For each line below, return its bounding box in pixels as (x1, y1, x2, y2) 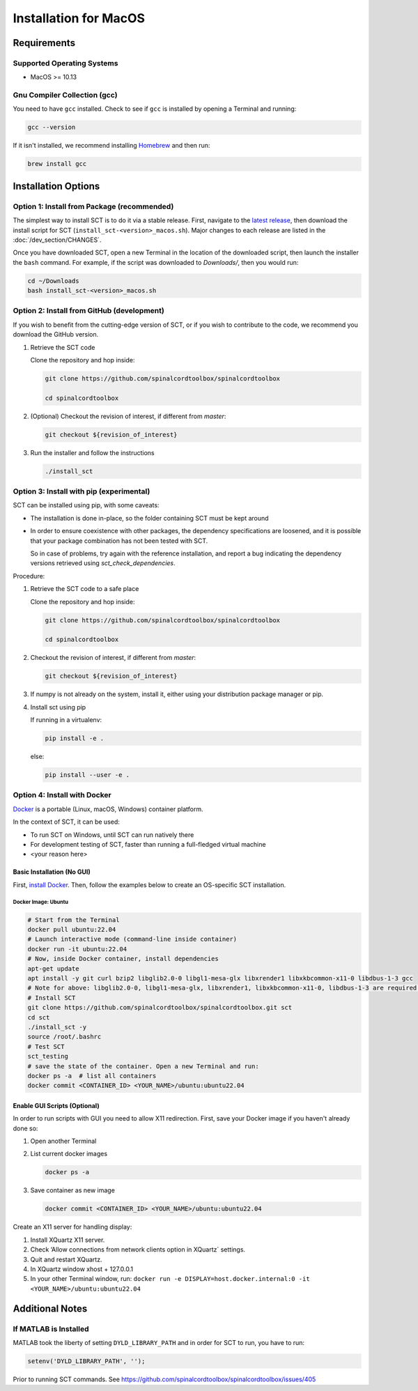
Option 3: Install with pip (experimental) (13, 486, 150, 496)
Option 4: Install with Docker (13, 790, 111, 800)
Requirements (13, 37, 76, 49)
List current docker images (30, 1150, 108, 1158)
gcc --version (27, 123, 76, 132)
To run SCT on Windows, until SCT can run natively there (30, 830, 194, 839)
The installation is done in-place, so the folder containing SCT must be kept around (30, 514, 269, 522)
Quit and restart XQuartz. (30, 1255, 102, 1263)
